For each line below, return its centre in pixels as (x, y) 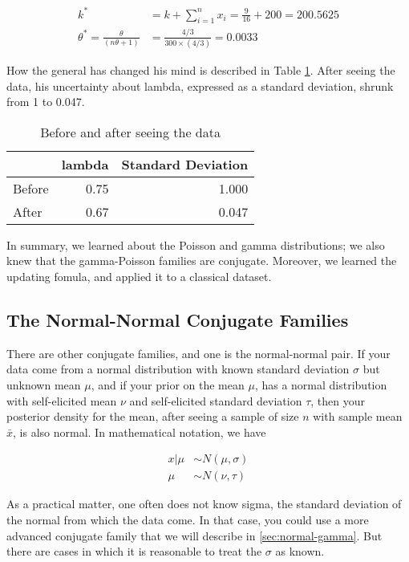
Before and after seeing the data (130, 132)
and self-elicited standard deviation (216, 400)
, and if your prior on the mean (168, 384)
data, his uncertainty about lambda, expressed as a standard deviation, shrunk (200, 86)
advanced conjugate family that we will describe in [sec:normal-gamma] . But (194, 535)
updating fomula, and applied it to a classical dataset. (139, 276)
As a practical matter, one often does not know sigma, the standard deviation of (204, 504)
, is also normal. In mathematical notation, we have (140, 432)
